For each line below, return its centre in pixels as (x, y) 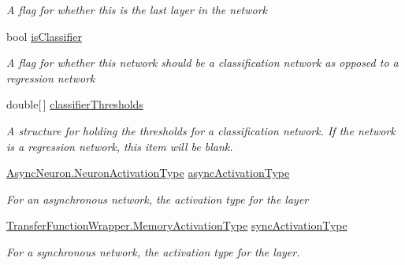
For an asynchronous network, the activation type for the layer (158, 199)
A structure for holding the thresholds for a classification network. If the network (201, 130)
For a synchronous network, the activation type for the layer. (153, 251)
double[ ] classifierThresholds (75, 104)
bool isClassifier (44, 36)
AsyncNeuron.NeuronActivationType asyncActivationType (148, 173)
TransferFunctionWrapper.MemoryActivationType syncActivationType (177, 225)
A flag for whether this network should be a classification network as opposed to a (202, 63)
